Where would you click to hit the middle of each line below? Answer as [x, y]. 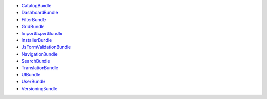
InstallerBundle [37, 40]
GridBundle [33, 27]
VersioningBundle [40, 88]
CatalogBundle [37, 6]
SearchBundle [36, 61]
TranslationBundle [40, 68]
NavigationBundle [40, 54]
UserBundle [34, 82]
